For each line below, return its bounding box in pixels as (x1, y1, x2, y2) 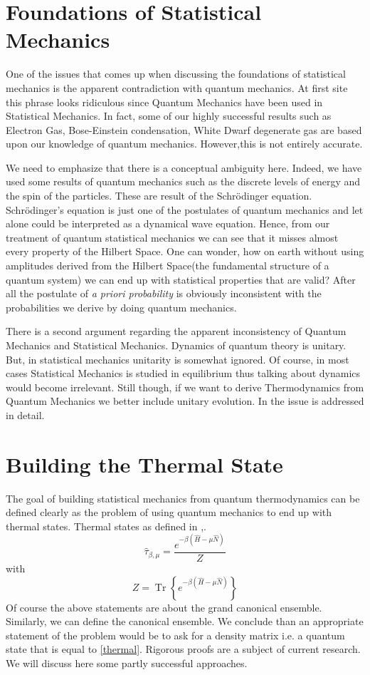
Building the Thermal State (6, 449, 283, 478)
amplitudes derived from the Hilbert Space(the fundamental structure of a (6, 258, 329, 273)
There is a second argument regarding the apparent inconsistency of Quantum (6, 324, 347, 339)
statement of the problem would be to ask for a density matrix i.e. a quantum (6, 627, 345, 642)
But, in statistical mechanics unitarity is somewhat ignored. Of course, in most (6, 351, 349, 366)
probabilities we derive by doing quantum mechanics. (6, 299, 237, 314)
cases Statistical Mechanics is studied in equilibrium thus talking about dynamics (6, 366, 361, 381)
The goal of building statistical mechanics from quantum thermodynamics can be (6, 490, 360, 505)
